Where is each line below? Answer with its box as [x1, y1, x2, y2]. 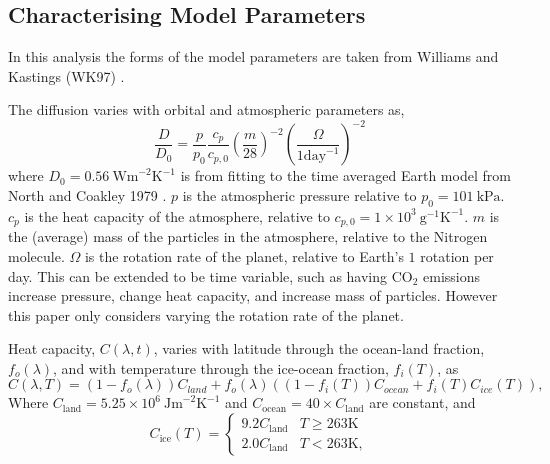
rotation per [420, 245, 494, 266]
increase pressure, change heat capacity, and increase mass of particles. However [8, 285, 498, 306]
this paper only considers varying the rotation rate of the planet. [8, 304, 404, 325]
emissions [423, 265, 481, 286]
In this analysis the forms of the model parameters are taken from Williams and [8, 46, 499, 67]
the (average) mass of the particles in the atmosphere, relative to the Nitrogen [8, 226, 488, 247]
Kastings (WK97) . [8, 65, 125, 86]
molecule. [8, 245, 65, 266]
